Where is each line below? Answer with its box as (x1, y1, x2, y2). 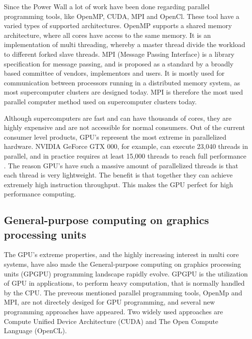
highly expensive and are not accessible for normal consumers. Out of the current (4, 122, 245, 132)
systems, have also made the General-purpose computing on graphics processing (4, 259, 241, 269)
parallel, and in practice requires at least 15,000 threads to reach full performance (4, 150, 247, 161)
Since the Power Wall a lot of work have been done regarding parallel (4, 1, 210, 11)
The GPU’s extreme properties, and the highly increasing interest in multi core (4, 249, 239, 259)
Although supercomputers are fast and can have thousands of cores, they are (4, 113, 232, 123)
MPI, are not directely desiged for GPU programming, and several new (4, 297, 215, 307)
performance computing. (4, 189, 76, 199)
